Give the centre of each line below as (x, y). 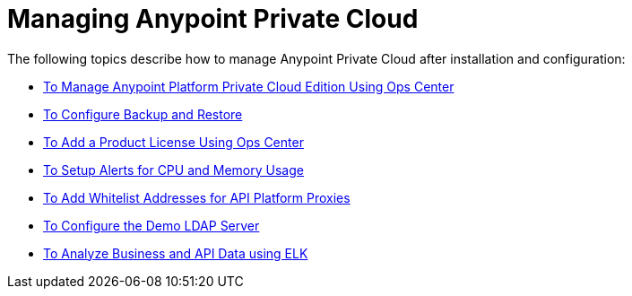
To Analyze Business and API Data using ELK (176, 253)
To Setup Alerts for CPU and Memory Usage (173, 170)
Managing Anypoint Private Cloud (213, 19)
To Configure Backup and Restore (143, 114)
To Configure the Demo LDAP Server (152, 225)
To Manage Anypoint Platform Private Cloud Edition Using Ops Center (249, 86)
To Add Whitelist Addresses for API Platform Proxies (197, 197)
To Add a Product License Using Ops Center (173, 142)
